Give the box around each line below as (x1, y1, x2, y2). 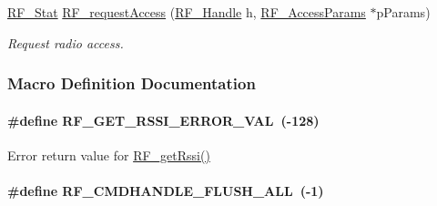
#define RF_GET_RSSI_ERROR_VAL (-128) (7, 110, 320, 129)
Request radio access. (7, 33, 124, 52)
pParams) (376, 3, 431, 21)
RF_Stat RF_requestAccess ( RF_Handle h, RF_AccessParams (7, 3, 366, 21)
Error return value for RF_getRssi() (7, 145, 210, 164)
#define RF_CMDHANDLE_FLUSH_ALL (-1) (7, 181, 324, 201)
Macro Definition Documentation (7, 72, 256, 95)
